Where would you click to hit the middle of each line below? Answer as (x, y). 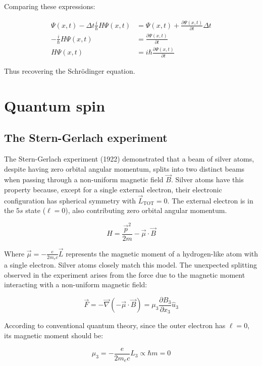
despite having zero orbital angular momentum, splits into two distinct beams (124, 168)
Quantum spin (55, 105)
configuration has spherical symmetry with (70, 200)
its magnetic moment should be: (54, 335)
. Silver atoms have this (207, 179)
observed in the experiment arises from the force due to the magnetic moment (125, 274)
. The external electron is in (210, 200)
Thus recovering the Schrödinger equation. (70, 70)
